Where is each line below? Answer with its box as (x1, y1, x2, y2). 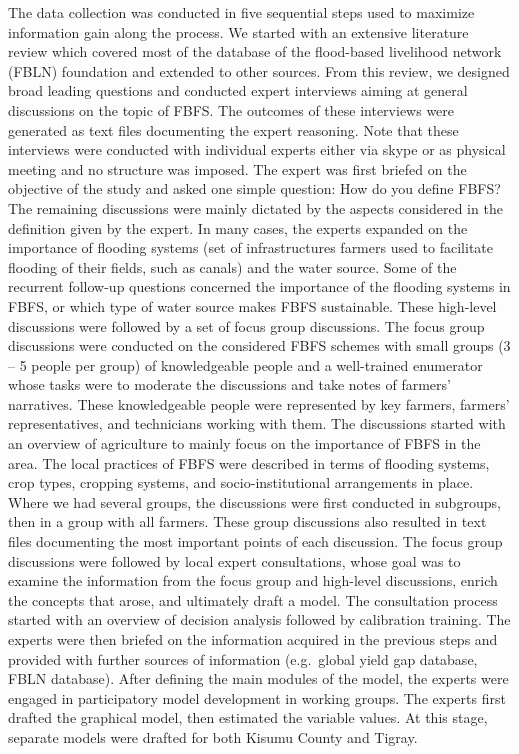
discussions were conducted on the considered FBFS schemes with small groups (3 (8, 335, 511, 356)
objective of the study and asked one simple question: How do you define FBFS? (8, 178, 501, 199)
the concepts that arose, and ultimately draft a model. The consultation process (8, 589, 498, 610)
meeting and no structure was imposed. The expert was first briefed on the (8, 158, 467, 179)
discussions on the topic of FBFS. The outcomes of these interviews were (8, 99, 455, 120)
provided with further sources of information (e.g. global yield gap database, (8, 648, 478, 669)
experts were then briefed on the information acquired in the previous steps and (8, 629, 498, 649)
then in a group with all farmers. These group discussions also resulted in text (8, 511, 487, 532)
